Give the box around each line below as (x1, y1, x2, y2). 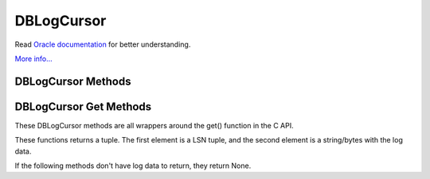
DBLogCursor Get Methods (14, 100, 152, 113)
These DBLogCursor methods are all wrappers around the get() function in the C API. (14, 120, 294, 130)
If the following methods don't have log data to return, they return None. (14, 161, 252, 170)
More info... (14, 54, 53, 63)
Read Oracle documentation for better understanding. (14, 40, 191, 49)
